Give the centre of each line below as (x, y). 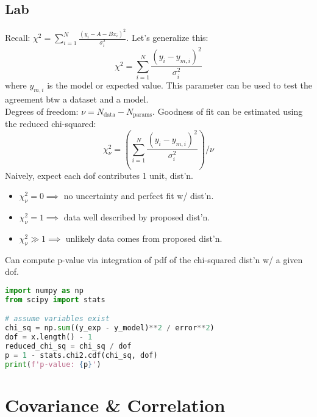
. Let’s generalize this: (167, 38)
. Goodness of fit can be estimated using (228, 111)
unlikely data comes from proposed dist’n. (144, 238)
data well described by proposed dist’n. (137, 216)
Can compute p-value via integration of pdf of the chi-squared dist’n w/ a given (154, 259)
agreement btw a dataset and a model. (77, 99)
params (143, 115)
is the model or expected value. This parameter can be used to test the (180, 85)
